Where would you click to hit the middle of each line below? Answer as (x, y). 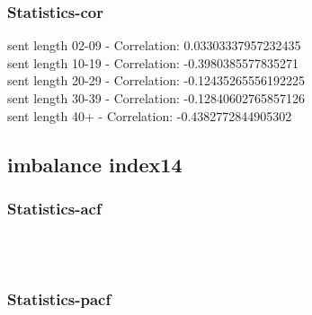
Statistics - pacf (59, 299)
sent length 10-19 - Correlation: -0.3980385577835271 (153, 62)
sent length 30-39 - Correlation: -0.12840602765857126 (156, 98)
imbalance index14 (95, 164)
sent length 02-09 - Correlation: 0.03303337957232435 (154, 45)
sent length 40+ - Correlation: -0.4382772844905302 (150, 115)
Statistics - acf (54, 208)
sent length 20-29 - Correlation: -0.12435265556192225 (156, 80)
